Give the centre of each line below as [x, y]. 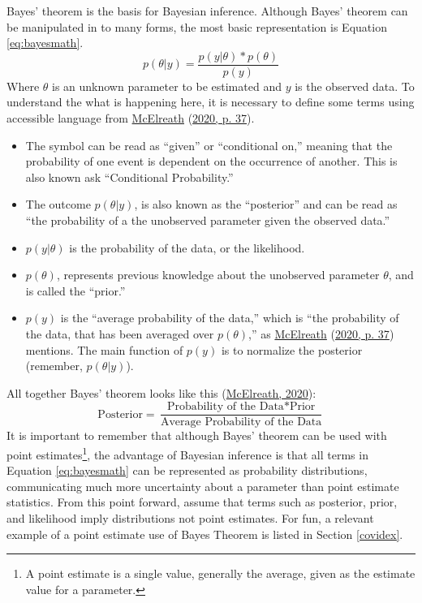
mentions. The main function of [104, 349]
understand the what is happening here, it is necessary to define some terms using [211, 102]
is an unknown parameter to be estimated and [167, 86]
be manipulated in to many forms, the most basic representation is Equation [197, 26]
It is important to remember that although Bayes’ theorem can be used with [197, 435]
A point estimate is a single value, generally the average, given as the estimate [220, 573]
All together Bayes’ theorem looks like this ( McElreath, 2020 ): [161, 392]
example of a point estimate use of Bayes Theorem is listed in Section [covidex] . [205, 534]
